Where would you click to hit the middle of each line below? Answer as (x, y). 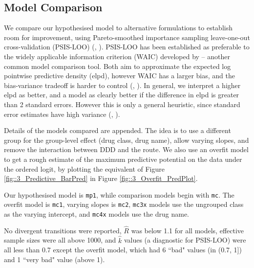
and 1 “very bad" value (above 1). (54, 259)
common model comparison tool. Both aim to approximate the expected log (117, 66)
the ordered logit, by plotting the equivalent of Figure (84, 168)
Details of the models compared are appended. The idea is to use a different (117, 130)
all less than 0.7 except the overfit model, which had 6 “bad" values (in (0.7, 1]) (123, 250)
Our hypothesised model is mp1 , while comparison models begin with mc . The (119, 194)
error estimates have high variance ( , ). (62, 114)
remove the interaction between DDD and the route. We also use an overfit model (126, 149)
